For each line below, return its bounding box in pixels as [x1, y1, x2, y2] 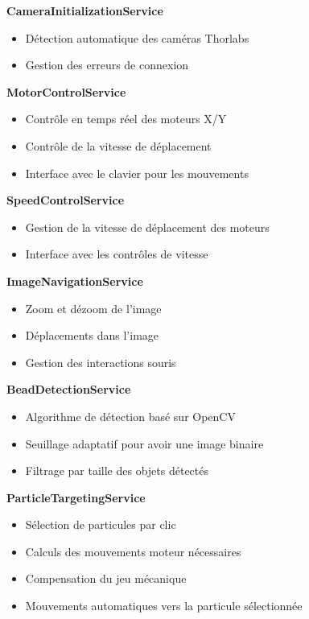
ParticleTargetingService [6, 489, 146, 506]
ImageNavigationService [6, 272, 143, 289]
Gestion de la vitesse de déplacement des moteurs [25, 218, 270, 235]
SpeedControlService [6, 192, 125, 208]
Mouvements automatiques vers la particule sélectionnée [25, 597, 303, 614]
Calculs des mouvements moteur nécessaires [25, 543, 241, 559]
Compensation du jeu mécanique [25, 570, 187, 587]
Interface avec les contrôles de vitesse [25, 246, 208, 262]
